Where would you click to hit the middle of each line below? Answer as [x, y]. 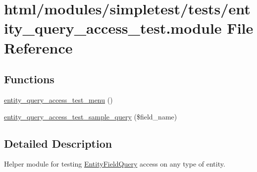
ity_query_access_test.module [113, 28]
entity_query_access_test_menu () [58, 99]
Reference [38, 47]
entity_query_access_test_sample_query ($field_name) [91, 116]
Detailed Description [58, 143]
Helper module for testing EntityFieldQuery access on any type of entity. [115, 164]
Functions [29, 79]
